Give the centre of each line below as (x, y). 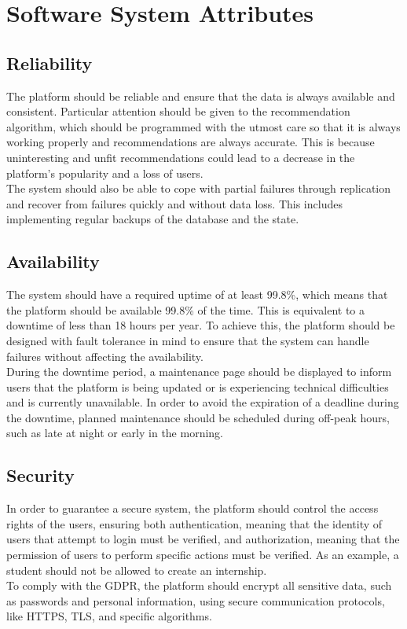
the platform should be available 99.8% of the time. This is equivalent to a (186, 309)
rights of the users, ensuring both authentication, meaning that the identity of (194, 523)
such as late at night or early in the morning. (115, 433)
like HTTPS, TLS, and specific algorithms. (109, 616)
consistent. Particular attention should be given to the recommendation (178, 111)
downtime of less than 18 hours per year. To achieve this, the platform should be (201, 325)
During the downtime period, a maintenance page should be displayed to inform (199, 372)
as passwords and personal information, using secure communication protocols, (196, 600)
